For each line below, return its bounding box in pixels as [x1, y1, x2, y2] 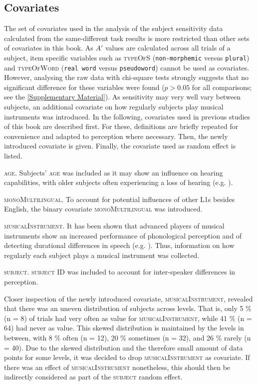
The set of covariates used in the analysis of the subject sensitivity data [4, 23, 223, 33]
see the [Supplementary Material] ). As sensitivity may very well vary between [4, 91, 241, 102]
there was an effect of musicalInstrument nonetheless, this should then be [4, 361, 231, 372]
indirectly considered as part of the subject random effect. [4, 371, 183, 382]
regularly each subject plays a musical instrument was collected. [4, 249, 200, 260]
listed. [4, 150, 22, 161]
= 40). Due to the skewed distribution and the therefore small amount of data [4, 342, 243, 352]
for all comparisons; [192, 81, 252, 92]
